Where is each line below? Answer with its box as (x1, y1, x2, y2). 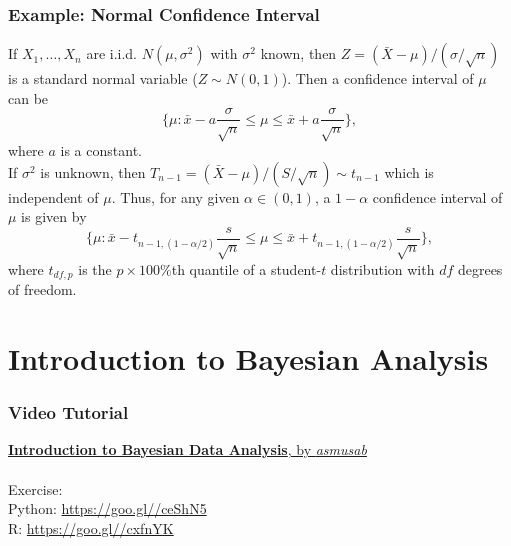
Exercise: (8, 478, 63, 499)
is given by (21, 206, 87, 227)
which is (384, 161, 434, 182)
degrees (457, 258, 503, 279)
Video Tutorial (8, 400, 129, 425)
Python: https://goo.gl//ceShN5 (8, 498, 207, 519)
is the (78, 258, 112, 279)
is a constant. (60, 140, 142, 161)
